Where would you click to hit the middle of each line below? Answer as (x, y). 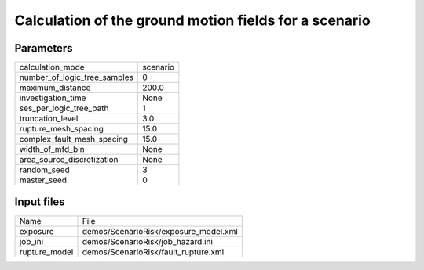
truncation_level (49, 119)
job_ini (31, 241)
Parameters (44, 48)
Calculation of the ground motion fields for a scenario (192, 20)
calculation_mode (52, 67)
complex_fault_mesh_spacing (74, 139)
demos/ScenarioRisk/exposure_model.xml (160, 231)
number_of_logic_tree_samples (76, 77)
